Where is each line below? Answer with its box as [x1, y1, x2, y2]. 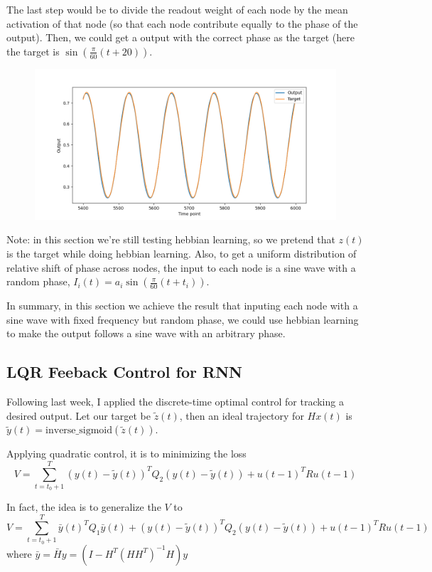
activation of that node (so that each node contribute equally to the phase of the [6, 16, 358, 31]
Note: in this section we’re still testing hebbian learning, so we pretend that [6, 232, 335, 247]
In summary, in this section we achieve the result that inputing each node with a [6, 298, 358, 313]
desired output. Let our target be [6, 408, 151, 423]
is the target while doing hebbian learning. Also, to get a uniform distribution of [6, 245, 357, 260]
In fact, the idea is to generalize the [6, 499, 161, 514]
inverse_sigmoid [45, 425, 112, 436]
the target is [6, 43, 60, 58]
